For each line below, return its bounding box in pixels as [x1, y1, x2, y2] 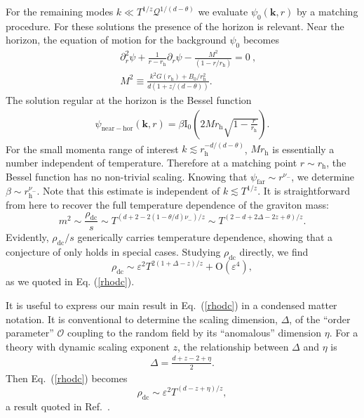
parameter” [6, 325, 54, 340]
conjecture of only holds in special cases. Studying [6, 244, 221, 259]
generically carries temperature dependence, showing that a [77, 230, 332, 244]
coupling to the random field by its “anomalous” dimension [67, 325, 321, 340]
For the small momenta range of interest [6, 141, 179, 156]
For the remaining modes [6, 4, 114, 18]
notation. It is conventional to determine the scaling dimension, [6, 311, 278, 326]
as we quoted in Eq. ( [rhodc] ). [6, 274, 135, 289]
